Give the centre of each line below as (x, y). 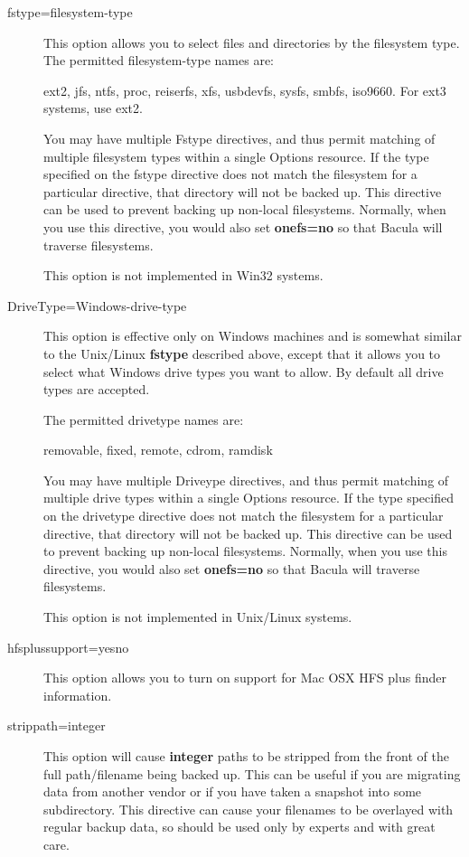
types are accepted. (97, 389)
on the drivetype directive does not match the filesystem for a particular (244, 516)
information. (78, 695)
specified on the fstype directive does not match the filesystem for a (230, 174)
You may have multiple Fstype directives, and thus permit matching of (239, 138)
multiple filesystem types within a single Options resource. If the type (236, 156)
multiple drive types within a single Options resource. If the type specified (249, 498)
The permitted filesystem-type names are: (159, 60)
